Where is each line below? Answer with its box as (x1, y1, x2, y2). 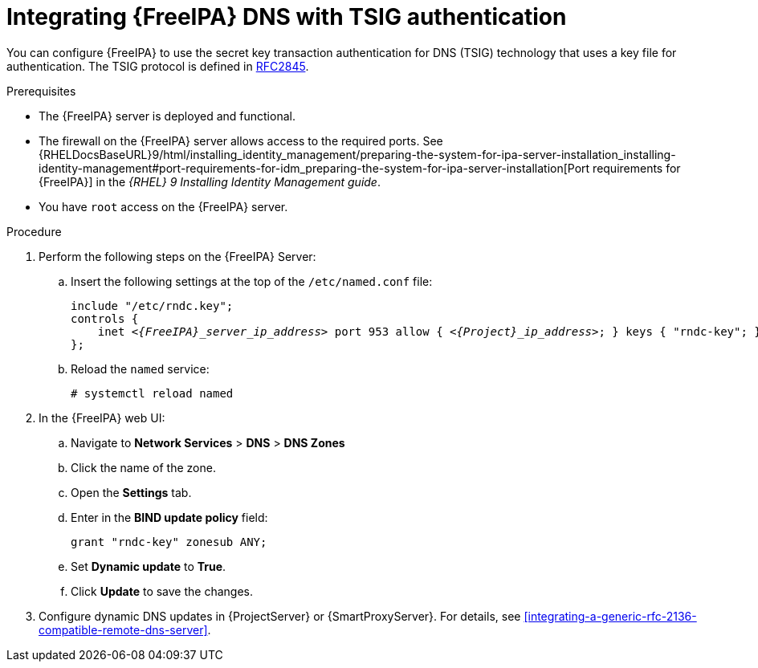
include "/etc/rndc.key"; (71, 299, 234, 312)
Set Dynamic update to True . (71, 559, 226, 573)
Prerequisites (6, 83, 76, 98)
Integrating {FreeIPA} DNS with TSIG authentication (6, 3, 567, 31)
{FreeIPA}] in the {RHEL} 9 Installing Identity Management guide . (39, 174, 381, 189)
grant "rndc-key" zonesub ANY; (71, 535, 267, 548)
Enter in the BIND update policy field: (71, 510, 268, 524)
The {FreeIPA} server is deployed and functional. (39, 108, 295, 123)
